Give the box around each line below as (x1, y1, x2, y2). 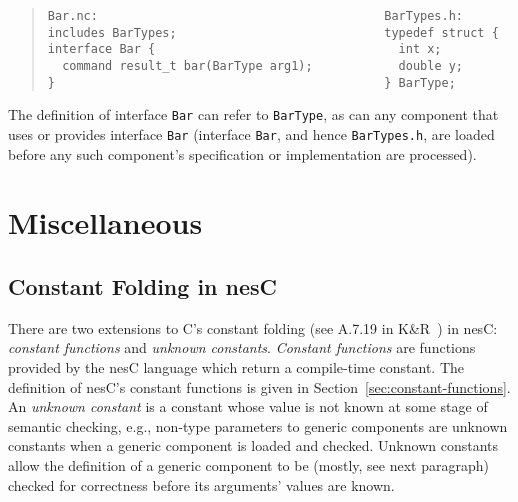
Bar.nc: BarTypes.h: (47, 9, 464, 23)
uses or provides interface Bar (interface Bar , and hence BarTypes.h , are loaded (8, 123, 495, 144)
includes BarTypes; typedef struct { (47, 25, 499, 40)
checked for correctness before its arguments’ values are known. (8, 474, 395, 495)
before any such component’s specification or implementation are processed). (8, 143, 477, 164)
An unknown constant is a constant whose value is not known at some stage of (8, 396, 488, 417)
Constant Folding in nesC (8, 270, 278, 301)
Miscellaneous (8, 202, 203, 243)
